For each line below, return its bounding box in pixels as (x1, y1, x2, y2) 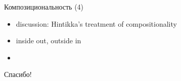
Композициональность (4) (4, 2, 84, 12)
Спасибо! (4, 69, 32, 79)
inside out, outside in (16, 35, 81, 46)
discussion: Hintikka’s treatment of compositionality (16, 18, 177, 29)
